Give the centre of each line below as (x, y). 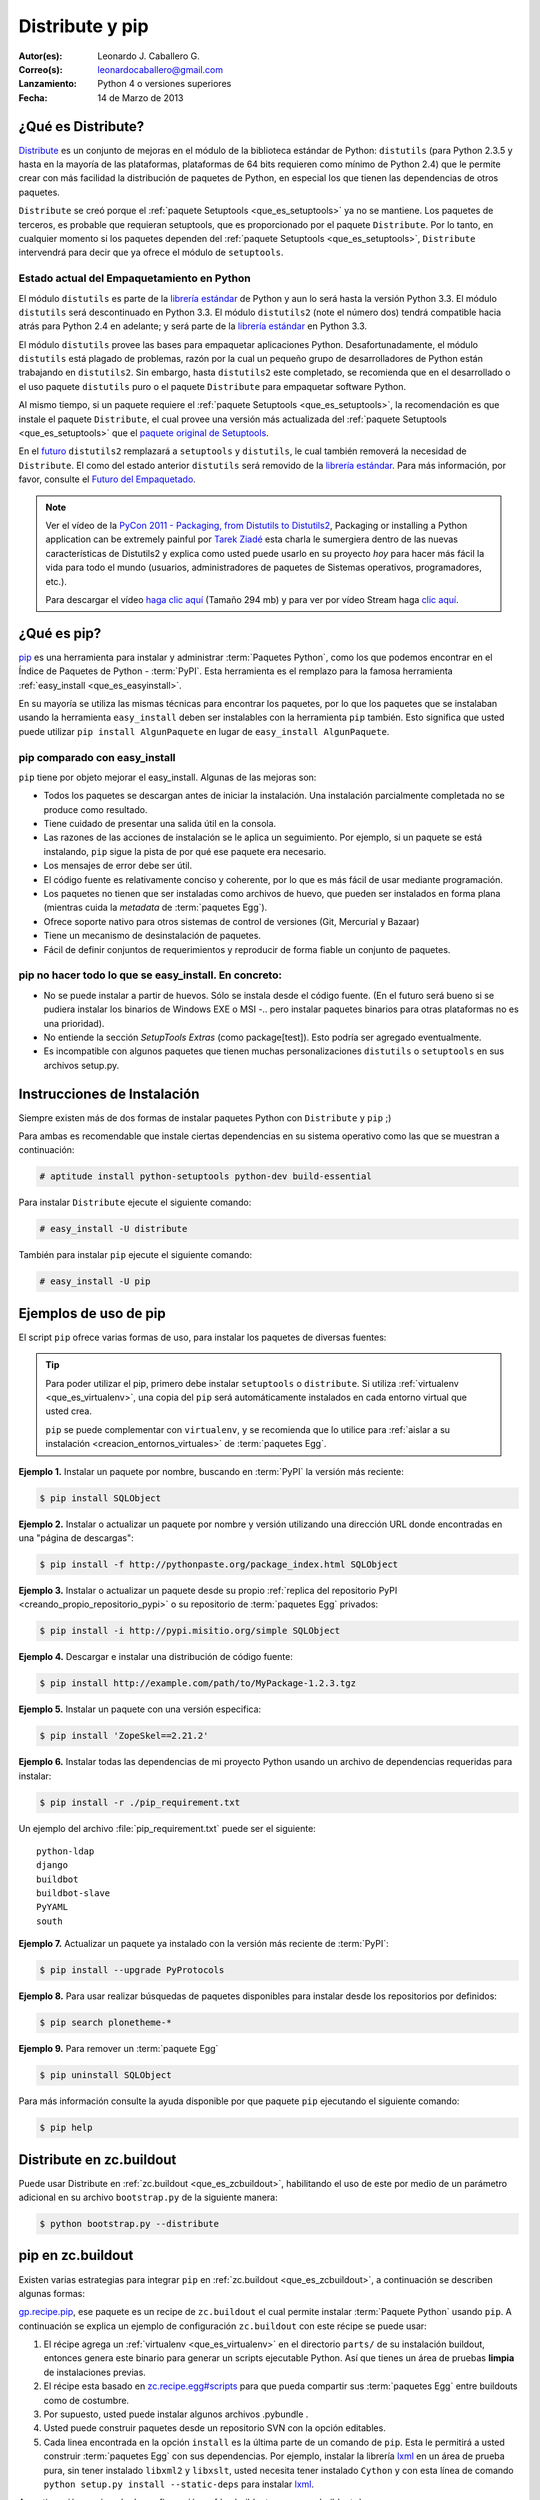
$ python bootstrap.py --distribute (129, 2224)
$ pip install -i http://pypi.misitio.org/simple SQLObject (190, 1631)
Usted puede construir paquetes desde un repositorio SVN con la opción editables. (215, 2428)
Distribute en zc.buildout (97, 2159)
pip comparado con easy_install (97, 757)
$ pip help (66, 2128)
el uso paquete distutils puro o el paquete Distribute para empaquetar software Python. (212, 386)
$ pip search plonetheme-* (105, 2023)
